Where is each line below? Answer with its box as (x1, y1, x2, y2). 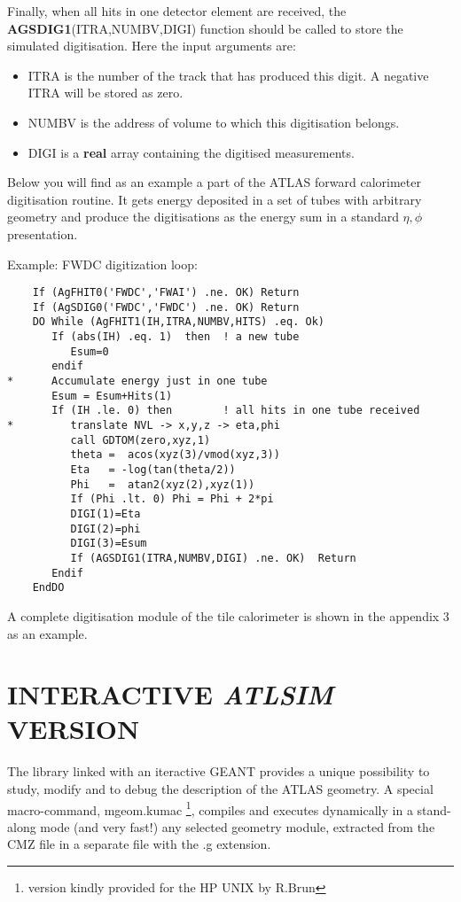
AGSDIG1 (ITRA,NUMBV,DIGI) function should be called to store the (7, 19, 403, 37)
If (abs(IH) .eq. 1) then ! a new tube (51, 330, 300, 344)
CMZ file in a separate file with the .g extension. (7, 835, 271, 853)
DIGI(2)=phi (70, 522, 141, 535)
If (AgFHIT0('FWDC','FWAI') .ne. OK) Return (32, 286, 300, 299)
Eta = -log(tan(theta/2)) (70, 463, 236, 476)
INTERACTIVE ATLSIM (7, 676, 333, 713)
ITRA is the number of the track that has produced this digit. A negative (27, 66, 429, 84)
